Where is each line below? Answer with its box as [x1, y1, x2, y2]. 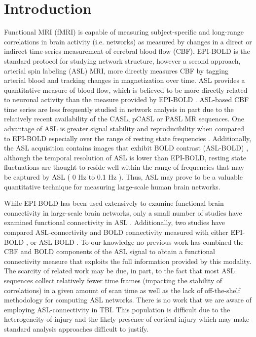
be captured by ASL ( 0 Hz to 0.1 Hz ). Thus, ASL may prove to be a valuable [4, 172, 243, 182]
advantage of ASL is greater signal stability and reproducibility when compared [4, 123, 245, 134]
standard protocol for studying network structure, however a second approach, [4, 55, 241, 66]
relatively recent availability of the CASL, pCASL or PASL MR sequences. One [4, 113, 244, 124]
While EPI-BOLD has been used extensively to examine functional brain [4, 198, 224, 208]
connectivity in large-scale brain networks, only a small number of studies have [4, 207, 242, 218]
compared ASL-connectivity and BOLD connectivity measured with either [4, 227, 228, 237]
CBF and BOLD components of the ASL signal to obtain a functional [4, 246, 215, 257]
